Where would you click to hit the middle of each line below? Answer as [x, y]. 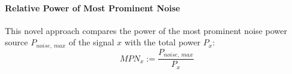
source [17, 42]
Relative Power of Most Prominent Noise [93, 7]
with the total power [163, 42]
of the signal [91, 42]
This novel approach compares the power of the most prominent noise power [146, 30]
